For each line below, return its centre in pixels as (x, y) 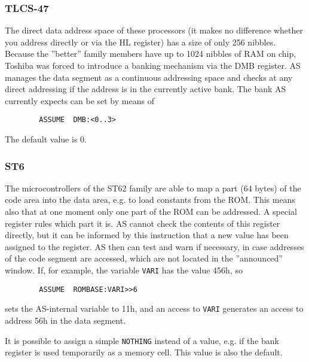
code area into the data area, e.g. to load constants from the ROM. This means (150, 200)
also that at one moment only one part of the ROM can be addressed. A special (151, 212)
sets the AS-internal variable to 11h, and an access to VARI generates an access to (154, 308)
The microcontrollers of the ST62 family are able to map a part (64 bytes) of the (153, 188)
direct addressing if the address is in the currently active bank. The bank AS (146, 89)
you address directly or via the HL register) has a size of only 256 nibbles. (140, 42)
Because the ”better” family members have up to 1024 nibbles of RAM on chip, (151, 54)
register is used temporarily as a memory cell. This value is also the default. (144, 352)
